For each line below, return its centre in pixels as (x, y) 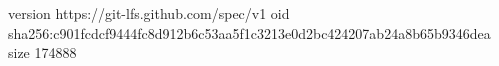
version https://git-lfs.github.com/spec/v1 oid (149, 13)
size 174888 (42, 52)
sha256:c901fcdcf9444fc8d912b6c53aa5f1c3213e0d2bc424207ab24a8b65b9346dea (249, 32)
